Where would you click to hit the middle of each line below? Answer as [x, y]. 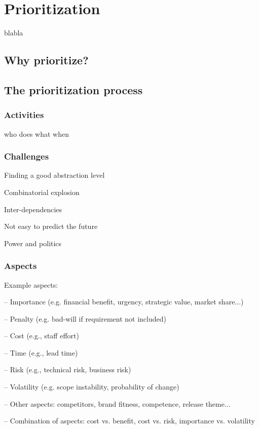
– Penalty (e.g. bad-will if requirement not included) [85, 318]
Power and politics [33, 243]
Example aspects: [31, 284]
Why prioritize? [46, 60]
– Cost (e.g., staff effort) [42, 336]
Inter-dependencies [33, 209]
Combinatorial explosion [42, 192]
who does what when [37, 133]
